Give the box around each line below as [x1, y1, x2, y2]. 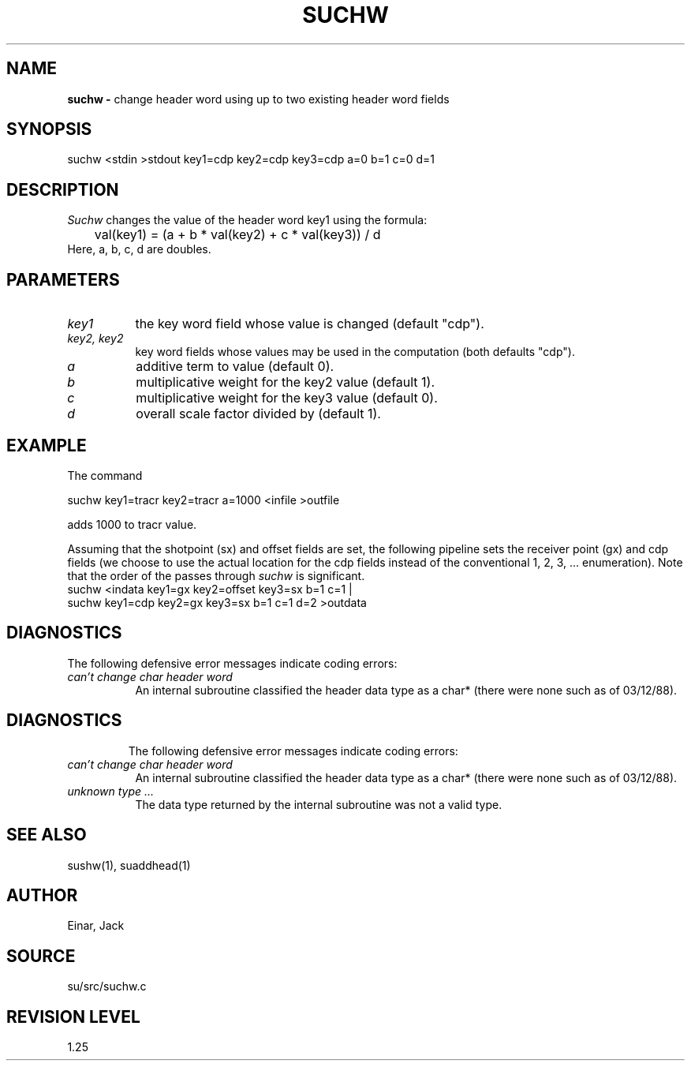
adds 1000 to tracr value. [67, 517, 197, 531]
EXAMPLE [6, 435, 87, 455]
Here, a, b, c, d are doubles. [67, 242, 211, 256]
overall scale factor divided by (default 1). [136, 406, 381, 422]
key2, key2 [67, 331, 124, 346]
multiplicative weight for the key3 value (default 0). [136, 390, 438, 406]
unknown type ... [67, 784, 155, 798]
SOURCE [6, 945, 76, 966]
